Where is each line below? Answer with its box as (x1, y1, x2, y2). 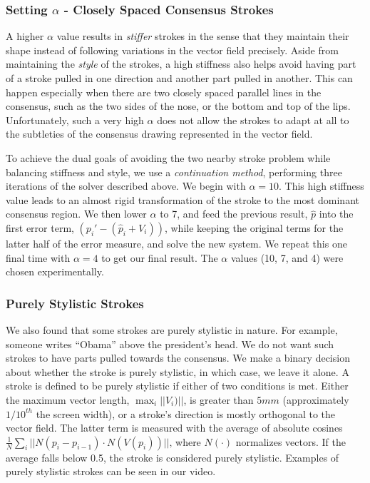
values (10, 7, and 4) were (230, 250, 344, 265)
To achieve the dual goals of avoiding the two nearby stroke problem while (6, 150, 331, 165)
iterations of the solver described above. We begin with (6, 178, 246, 193)
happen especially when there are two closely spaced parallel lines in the (6, 84, 322, 99)
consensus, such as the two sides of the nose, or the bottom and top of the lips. (6, 98, 351, 113)
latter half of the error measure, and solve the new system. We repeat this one (6, 235, 347, 250)
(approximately (282, 392, 349, 407)
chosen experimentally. (6, 264, 104, 279)
